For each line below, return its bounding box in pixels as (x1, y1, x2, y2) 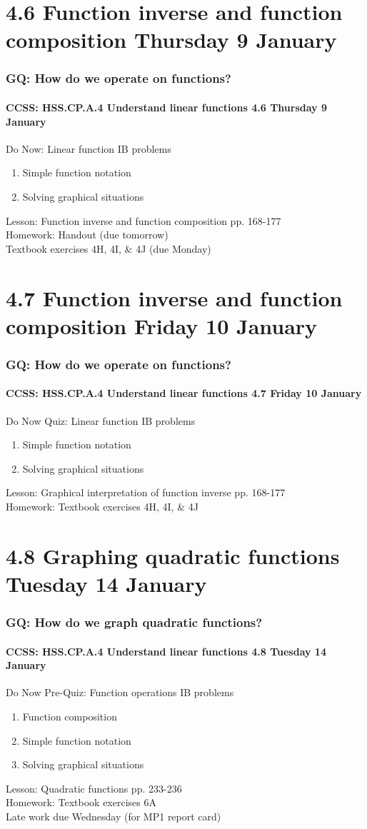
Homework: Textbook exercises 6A (6, 795, 156, 810)
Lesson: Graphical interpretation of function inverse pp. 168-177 (6, 485, 286, 500)
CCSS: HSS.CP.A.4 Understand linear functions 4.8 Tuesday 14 (6, 643, 326, 658)
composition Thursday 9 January (6, 25, 337, 54)
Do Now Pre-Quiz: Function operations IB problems (6, 685, 234, 700)
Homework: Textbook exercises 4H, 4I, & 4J (6, 498, 198, 513)
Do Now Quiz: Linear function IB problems (6, 413, 196, 428)
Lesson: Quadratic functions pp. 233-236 (6, 780, 182, 795)
